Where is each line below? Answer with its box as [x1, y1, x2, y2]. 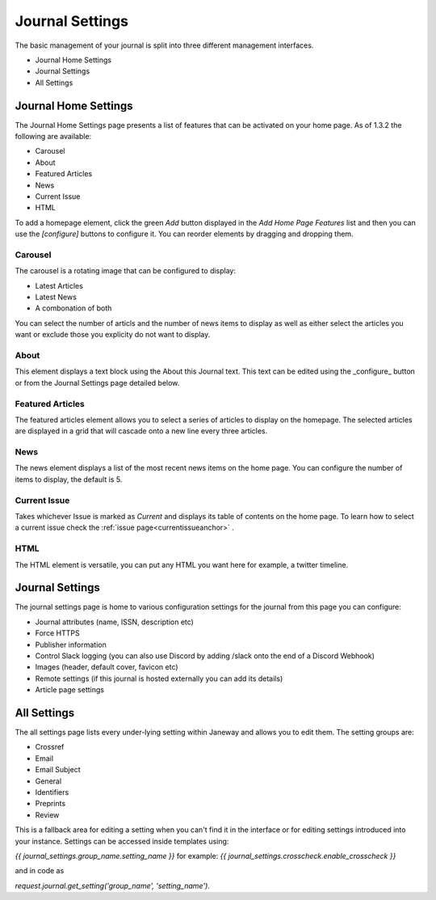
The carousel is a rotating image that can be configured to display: [15, 266, 237, 276]
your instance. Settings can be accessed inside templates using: [15, 836, 229, 846]
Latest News [35, 292, 77, 302]
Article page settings [35, 685, 105, 695]
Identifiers [35, 788, 69, 796]
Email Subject [35, 765, 81, 775]
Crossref [35, 742, 65, 752]
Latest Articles [35, 281, 84, 290]
